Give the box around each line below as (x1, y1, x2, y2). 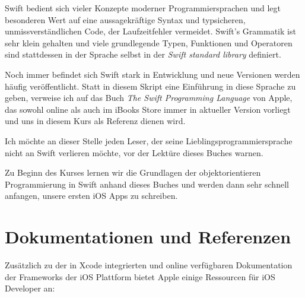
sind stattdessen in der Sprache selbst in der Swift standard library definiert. (5, 48, 281, 61)
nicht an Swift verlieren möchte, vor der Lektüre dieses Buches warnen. (5, 146, 263, 158)
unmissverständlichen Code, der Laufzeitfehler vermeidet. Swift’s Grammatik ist (5, 25, 296, 37)
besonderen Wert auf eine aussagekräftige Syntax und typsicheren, (5, 13, 246, 26)
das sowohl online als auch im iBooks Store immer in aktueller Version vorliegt (5, 103, 291, 115)
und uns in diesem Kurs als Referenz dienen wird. (5, 115, 186, 127)
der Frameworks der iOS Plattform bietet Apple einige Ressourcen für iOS (5, 270, 275, 283)
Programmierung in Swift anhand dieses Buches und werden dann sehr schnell (5, 177, 289, 190)
